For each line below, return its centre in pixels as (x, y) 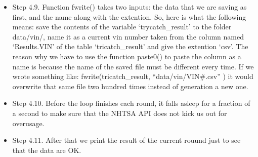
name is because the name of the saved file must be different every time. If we (133, 66)
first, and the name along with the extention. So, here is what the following (129, 16)
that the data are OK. (47, 150)
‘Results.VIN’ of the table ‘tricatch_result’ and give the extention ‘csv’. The (130, 46)
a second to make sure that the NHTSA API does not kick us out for (120, 113)
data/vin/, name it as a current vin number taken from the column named (128, 36)
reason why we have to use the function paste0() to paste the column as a (127, 56)
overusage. (28, 123)
